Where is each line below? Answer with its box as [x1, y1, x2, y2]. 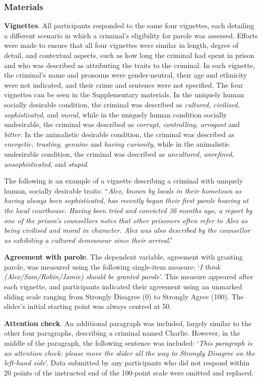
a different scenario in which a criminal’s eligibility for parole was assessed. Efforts [4, 30, 258, 40]
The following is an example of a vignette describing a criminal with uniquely [4, 175, 243, 186]
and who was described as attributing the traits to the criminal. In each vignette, [4, 59, 255, 70]
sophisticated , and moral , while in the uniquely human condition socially [4, 109, 227, 119]
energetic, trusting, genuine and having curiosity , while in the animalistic [4, 139, 230, 149]
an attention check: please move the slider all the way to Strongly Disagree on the [4, 347, 255, 358]
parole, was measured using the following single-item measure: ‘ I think [4, 261, 221, 272]
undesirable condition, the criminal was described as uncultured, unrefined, [4, 148, 234, 159]
